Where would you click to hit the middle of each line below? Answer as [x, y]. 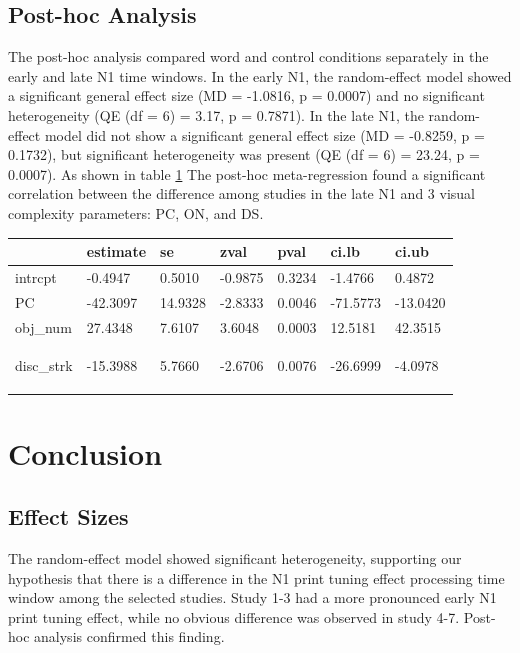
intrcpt [36, 276]
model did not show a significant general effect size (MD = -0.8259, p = [264, 134]
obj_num [43, 326]
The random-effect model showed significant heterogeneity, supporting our [235, 558]
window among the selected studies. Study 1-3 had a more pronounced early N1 [252, 597]
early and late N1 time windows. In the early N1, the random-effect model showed [260, 75]
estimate [116, 251]
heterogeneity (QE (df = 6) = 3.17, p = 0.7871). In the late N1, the [216, 114]
